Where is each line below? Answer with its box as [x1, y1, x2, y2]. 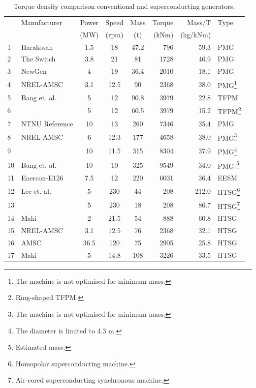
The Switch [21, 54, 56, 64]
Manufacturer [21, 17, 62, 27]
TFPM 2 [218, 105, 241, 117]
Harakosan [21, 41, 53, 52]
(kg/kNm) [180, 29, 211, 39]
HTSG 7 [218, 199, 240, 211]
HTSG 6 [218, 185, 240, 197]
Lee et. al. [21, 185, 51, 196]
